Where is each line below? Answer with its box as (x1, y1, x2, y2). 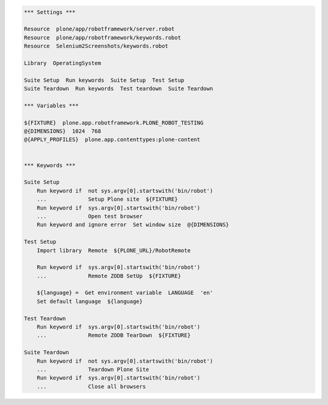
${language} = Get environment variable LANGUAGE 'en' (36, 289, 213, 296)
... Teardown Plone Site (36, 366, 149, 373)
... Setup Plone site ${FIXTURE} (36, 196, 179, 203)
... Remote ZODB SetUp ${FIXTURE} (36, 272, 182, 279)
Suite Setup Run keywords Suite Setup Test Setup (24, 77, 185, 83)
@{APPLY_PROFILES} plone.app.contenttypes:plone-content (24, 136, 200, 143)
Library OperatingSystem (24, 60, 101, 66)
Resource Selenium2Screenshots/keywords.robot (24, 43, 168, 50)
